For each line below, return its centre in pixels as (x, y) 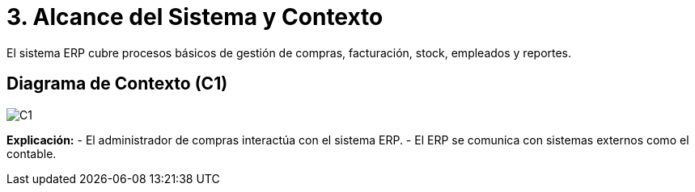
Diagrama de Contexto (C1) (117, 84)
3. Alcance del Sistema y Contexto (195, 17)
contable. (32, 153)
